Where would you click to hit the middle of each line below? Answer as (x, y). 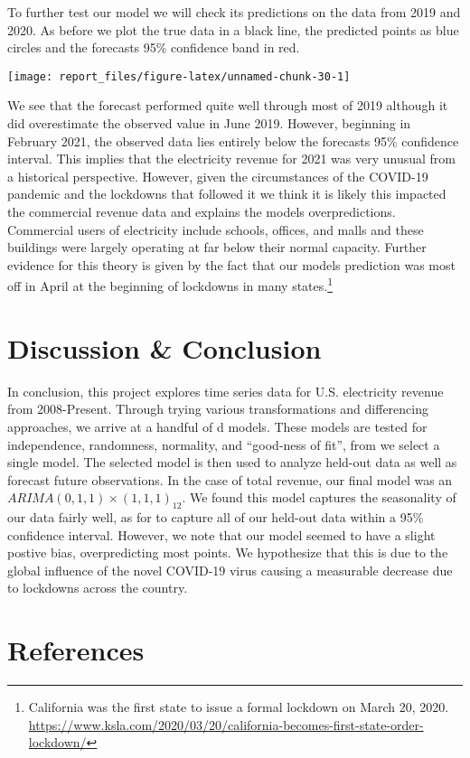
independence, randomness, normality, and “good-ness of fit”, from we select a (224, 444)
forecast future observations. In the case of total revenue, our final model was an (230, 479)
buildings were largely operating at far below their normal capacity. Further (217, 247)
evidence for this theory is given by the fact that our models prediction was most (231, 264)
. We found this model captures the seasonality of (319, 497)
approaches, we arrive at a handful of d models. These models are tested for (217, 426)
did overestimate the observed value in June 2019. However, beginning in (209, 123)
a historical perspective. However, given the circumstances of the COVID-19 (218, 176)
